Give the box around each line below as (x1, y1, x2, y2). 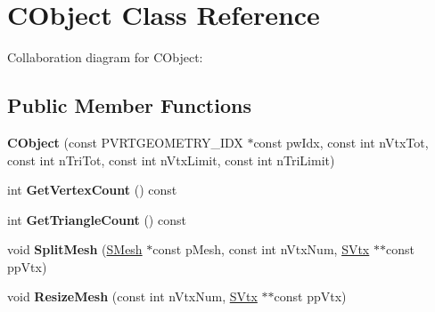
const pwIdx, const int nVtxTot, (253, 132, 429, 151)
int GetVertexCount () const (7, 180, 177, 199)
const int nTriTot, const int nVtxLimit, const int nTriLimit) (7, 150, 335, 169)
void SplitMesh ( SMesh (7, 240, 143, 259)
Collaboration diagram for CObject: (7, 48, 203, 67)
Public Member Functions (7, 92, 251, 119)
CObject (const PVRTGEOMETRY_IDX (7, 132, 243, 151)
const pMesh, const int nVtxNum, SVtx (152, 240, 370, 259)
